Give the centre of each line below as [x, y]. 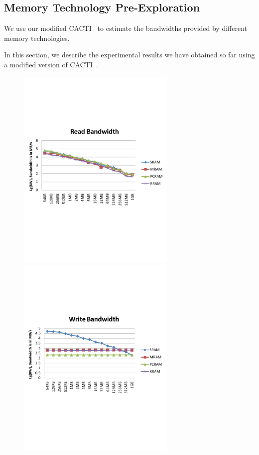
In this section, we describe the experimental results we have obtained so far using [129, 55]
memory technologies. [37, 38]
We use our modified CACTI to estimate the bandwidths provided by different [126, 28]
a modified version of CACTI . [51, 64]
